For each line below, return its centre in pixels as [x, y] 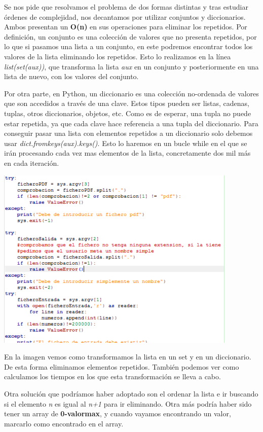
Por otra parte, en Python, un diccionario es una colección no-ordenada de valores [131, 93]
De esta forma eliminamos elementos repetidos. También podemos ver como [122, 366]
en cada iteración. [32, 163]
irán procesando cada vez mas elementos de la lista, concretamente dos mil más [127, 153]
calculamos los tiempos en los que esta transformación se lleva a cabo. [112, 376]
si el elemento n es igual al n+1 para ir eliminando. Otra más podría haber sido [128, 403]
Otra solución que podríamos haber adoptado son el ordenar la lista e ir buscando [131, 393]
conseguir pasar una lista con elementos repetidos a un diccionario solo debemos [128, 133]
